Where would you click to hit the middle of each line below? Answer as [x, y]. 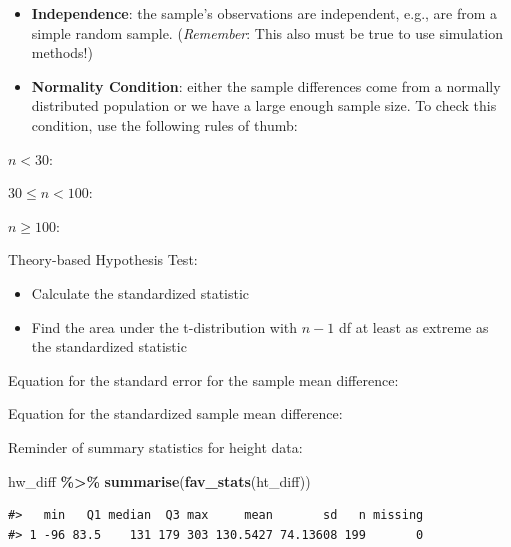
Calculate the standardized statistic [140, 292]
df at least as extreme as [413, 326]
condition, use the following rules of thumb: [164, 124]
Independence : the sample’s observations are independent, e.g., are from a [264, 13]
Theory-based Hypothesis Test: [103, 259]
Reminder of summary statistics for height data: [155, 446]
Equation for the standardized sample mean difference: [175, 413]
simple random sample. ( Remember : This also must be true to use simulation [267, 32]
